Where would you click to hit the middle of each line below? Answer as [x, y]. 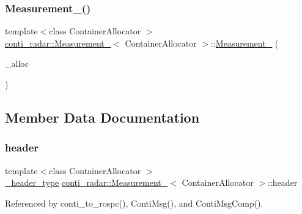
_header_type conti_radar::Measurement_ [87, 182]
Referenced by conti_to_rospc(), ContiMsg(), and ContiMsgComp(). [134, 203]
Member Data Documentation [102, 117]
